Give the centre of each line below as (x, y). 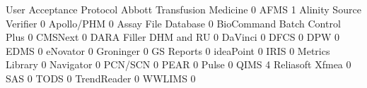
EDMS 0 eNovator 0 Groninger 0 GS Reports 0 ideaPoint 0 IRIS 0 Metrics (168, 50)
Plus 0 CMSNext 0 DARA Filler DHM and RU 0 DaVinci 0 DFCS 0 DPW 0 (173, 37)
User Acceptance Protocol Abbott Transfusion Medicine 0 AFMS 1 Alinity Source (183, 9)
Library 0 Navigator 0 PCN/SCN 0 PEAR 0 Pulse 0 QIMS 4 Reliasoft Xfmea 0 (179, 64)
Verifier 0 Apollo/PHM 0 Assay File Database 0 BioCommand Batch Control (173, 23)
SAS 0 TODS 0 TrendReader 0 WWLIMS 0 (101, 78)
